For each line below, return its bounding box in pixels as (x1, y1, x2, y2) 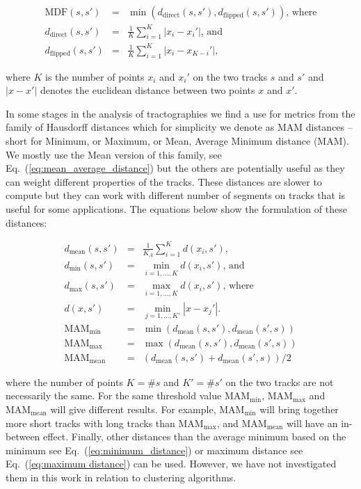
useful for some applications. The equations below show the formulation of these (6, 202, 347, 216)
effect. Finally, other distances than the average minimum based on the (43, 429, 346, 444)
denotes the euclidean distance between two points (40, 83, 255, 97)
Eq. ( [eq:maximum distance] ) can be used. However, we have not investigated (6, 456, 337, 471)
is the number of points (45, 69, 145, 83)
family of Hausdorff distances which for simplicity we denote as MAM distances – (6, 120, 353, 134)
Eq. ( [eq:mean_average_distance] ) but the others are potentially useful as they (6, 161, 345, 175)
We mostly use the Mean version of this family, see (6, 147, 222, 161)
